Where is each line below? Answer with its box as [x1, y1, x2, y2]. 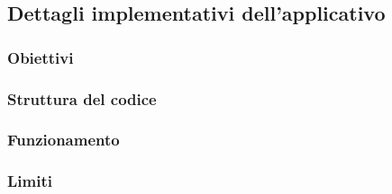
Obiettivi [7, 46, 74, 68]
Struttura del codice [7, 87, 157, 110]
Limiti [7, 170, 52, 192]
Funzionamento [7, 128, 120, 151]
